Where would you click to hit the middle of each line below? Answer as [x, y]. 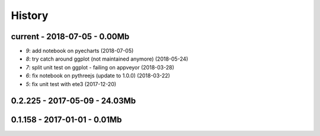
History [30, 15]
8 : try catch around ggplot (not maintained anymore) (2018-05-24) [107, 59]
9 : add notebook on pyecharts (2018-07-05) [80, 51]
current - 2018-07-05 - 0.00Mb [70, 37]
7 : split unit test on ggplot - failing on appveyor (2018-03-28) [100, 67]
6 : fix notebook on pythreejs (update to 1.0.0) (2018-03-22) [98, 76]
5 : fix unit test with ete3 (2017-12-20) [71, 84]
